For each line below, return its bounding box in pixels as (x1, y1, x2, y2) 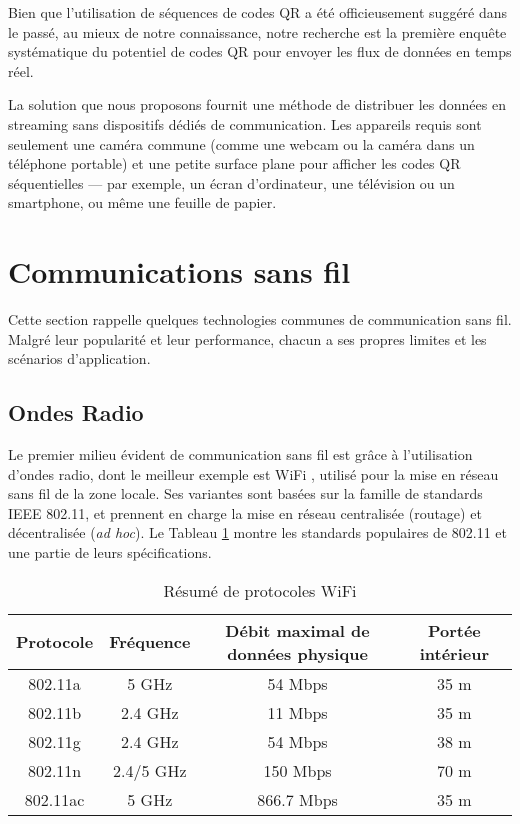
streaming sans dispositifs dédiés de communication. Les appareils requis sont (8, 113, 482, 134)
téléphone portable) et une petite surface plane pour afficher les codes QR (8, 153, 461, 174)
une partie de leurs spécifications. (8, 542, 212, 563)
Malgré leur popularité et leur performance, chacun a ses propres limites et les (8, 328, 487, 349)
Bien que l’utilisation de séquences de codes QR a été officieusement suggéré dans (8, 2, 508, 22)
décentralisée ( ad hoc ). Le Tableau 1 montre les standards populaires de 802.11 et (8, 522, 507, 543)
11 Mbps (267, 700, 328, 724)
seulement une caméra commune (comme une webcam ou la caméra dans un (8, 133, 475, 154)
